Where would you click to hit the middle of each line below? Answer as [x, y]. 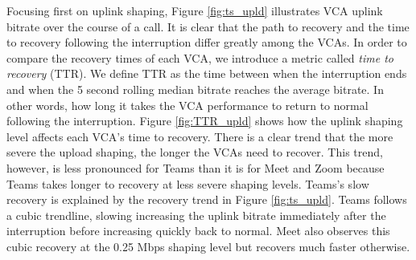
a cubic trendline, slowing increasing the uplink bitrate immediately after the [196, 215]
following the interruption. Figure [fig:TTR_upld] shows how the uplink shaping [205, 121]
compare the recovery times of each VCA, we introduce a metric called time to [200, 57]
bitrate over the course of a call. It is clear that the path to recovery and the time [208, 26]
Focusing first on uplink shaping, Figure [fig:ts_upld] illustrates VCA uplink [195, 10]
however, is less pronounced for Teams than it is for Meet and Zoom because [196, 167]
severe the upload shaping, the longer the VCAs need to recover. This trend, [195, 152]
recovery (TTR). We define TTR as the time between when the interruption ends [207, 73]
